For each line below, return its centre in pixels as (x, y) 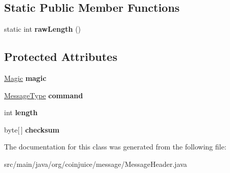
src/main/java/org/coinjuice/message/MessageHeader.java (96, 164)
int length (21, 112)
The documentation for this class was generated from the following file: (115, 147)
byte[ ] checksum (32, 129)
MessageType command (44, 95)
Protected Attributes (61, 57)
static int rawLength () (43, 29)
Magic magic (25, 78)
